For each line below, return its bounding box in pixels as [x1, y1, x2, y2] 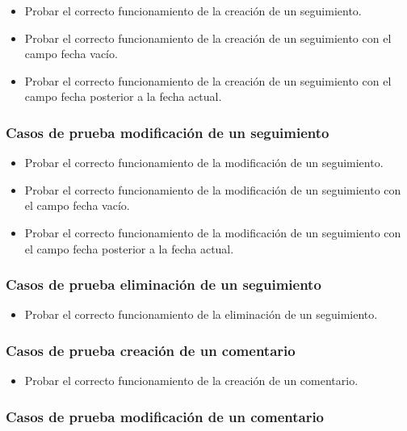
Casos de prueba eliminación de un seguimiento [6, 274, 321, 295]
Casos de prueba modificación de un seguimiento [6, 122, 329, 142]
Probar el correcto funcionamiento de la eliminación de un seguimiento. [24, 306, 378, 323]
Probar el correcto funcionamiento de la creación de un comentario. [24, 372, 359, 389]
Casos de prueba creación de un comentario [6, 340, 296, 360]
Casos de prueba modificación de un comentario [6, 406, 325, 426]
